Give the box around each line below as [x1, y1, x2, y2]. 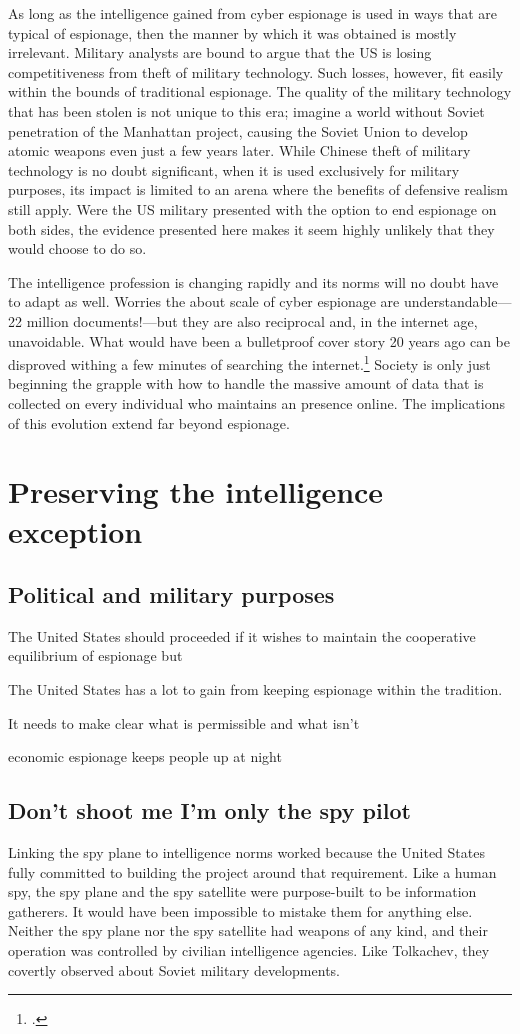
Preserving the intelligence [8, 471, 384, 512]
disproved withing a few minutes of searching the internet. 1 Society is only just [8, 351, 491, 374]
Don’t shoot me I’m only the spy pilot [8, 795, 411, 826]
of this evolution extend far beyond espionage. [8, 412, 290, 433]
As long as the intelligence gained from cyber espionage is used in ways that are [8, 3, 497, 23]
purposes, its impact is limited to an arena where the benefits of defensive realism [8, 179, 508, 200]
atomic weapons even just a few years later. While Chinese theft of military [8, 140, 471, 161]
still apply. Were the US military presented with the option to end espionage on [8, 198, 497, 219]
